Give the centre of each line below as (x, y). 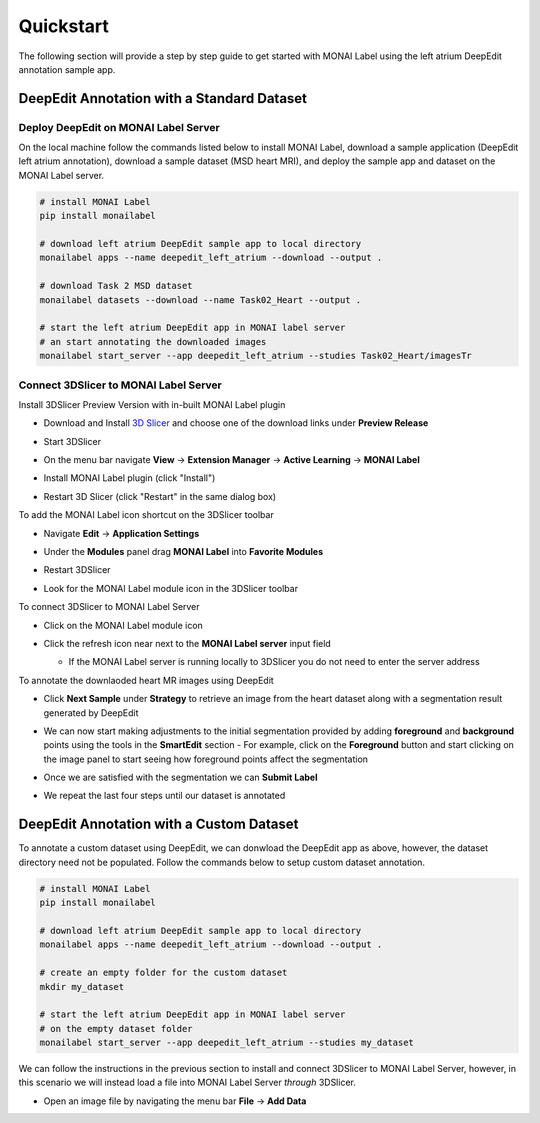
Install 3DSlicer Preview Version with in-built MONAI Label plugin (152, 404)
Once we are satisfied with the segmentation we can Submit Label (180, 777)
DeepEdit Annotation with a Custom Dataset (158, 824)
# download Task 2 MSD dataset (116, 286)
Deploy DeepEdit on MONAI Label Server (119, 127)
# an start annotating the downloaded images (153, 341)
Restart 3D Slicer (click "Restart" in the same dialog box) (160, 496)
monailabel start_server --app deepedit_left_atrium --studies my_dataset (227, 1043)
